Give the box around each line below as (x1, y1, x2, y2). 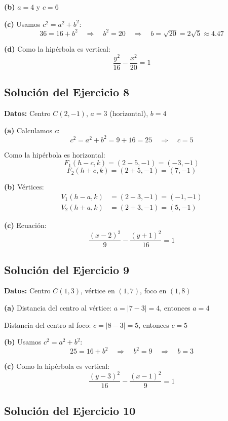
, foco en (140, 285, 167, 296)
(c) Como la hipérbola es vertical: (4, 361, 110, 371)
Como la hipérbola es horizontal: (4, 149, 105, 160)
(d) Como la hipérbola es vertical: (4, 44, 110, 54)
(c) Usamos (4, 18, 41, 29)
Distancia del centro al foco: (4, 319, 91, 330)
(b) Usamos (4, 336, 42, 347)
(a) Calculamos (4, 125, 53, 135)
